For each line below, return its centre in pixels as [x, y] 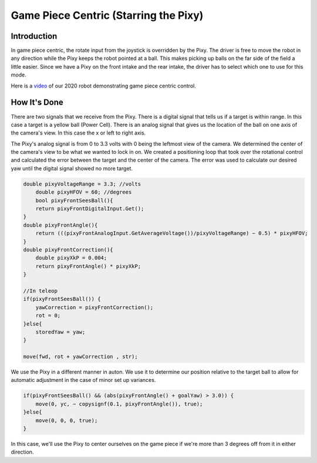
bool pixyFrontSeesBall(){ [75, 200]
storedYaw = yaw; [60, 332]
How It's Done [37, 103]
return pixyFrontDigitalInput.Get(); [90, 209]
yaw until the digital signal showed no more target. [72, 168]
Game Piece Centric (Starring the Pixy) [107, 15]
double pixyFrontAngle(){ [60, 225]
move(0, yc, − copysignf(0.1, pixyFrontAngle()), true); [119, 404]
